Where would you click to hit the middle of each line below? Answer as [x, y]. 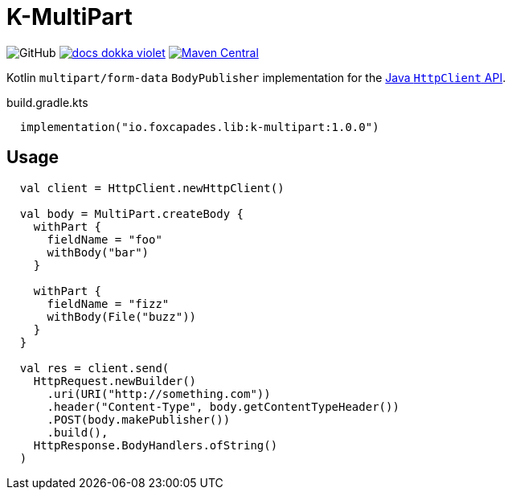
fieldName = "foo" [104, 239]
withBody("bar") [98, 252]
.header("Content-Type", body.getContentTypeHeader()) [223, 406]
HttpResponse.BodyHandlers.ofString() [156, 445]
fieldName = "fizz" [108, 303]
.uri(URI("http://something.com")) [159, 394]
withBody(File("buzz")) [122, 316]
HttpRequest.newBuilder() [115, 381]
